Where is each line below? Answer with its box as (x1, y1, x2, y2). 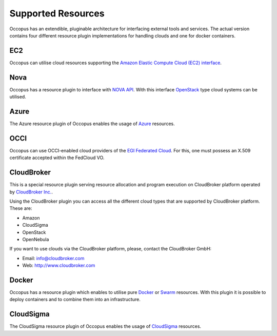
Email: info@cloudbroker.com (22, 255, 85, 261)
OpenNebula (22, 236, 49, 242)
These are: (9, 205, 33, 211)
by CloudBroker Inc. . (9, 189, 53, 195)
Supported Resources (9, 8, 105, 19)
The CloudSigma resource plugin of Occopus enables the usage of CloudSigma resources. (9, 323, 202, 329)
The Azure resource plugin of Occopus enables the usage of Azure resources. (9, 121, 175, 127)
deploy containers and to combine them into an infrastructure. (9, 297, 141, 303)
